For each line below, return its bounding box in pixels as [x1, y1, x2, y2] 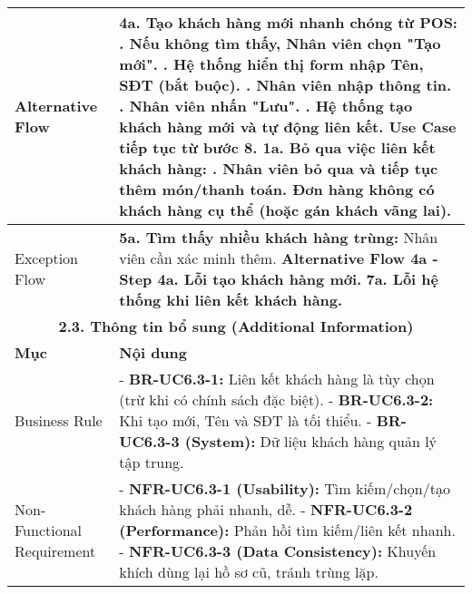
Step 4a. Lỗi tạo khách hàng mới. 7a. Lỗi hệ [119, 268, 439, 289]
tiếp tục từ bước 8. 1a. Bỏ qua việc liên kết [119, 137, 436, 158]
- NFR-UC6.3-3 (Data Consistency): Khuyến [119, 540, 437, 561]
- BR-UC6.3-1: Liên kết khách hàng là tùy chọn [119, 368, 435, 389]
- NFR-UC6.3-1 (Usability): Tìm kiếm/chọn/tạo [119, 478, 450, 499]
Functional [15, 520, 83, 540]
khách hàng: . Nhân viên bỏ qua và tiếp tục [119, 158, 438, 179]
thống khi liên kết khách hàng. [119, 289, 343, 310]
